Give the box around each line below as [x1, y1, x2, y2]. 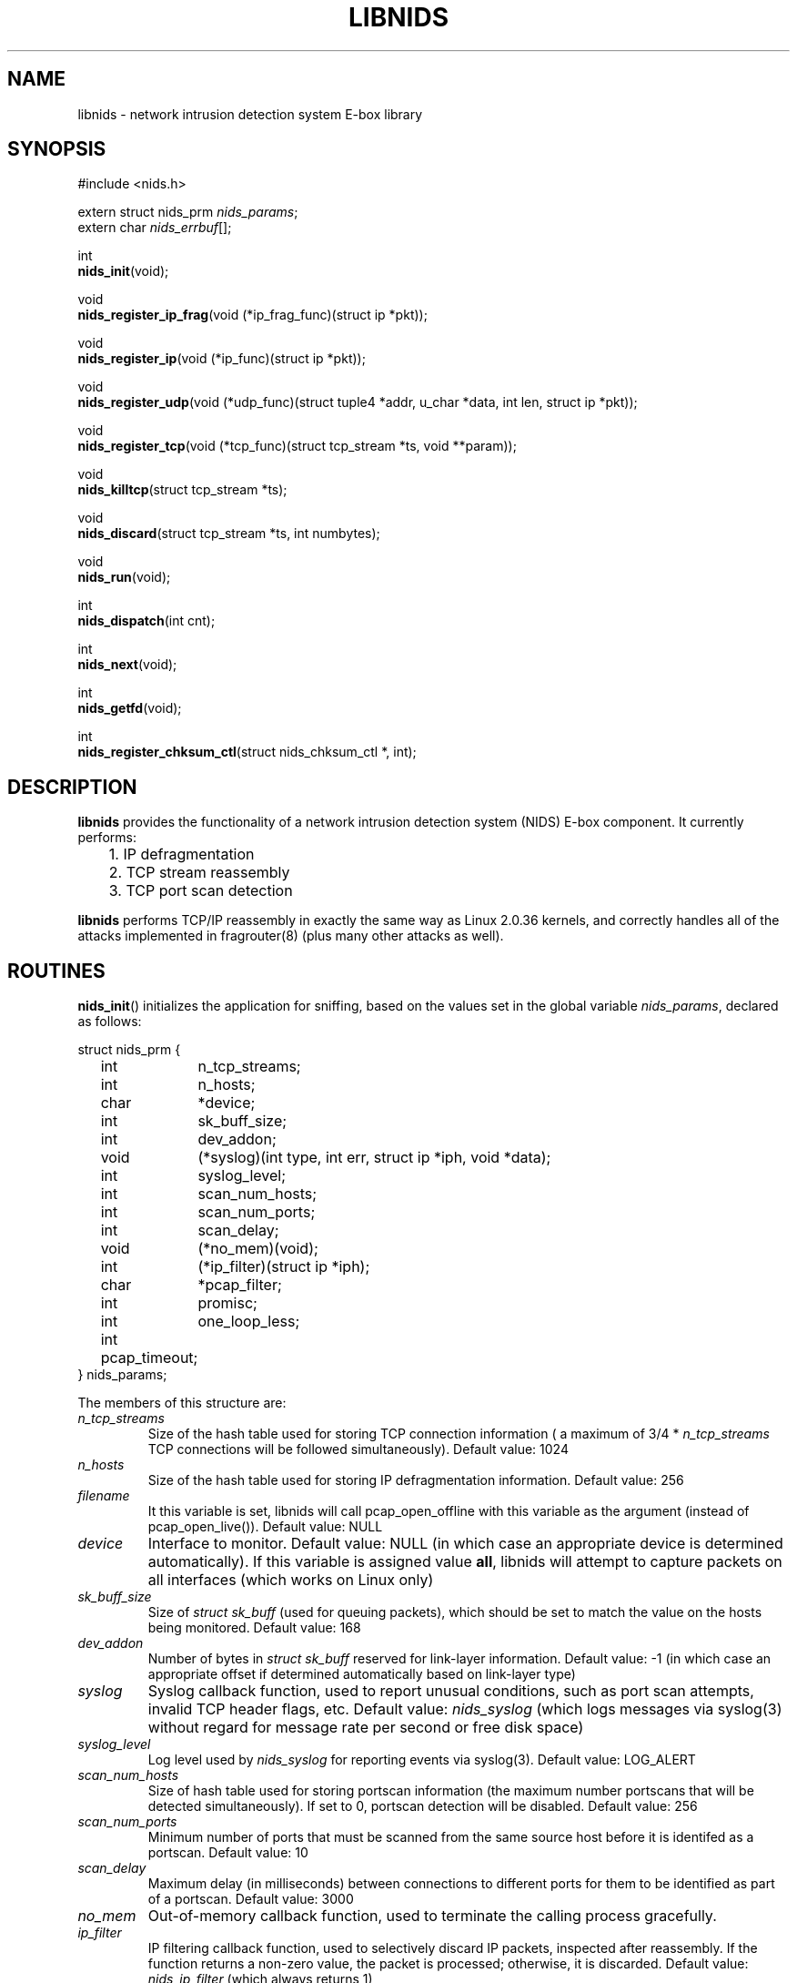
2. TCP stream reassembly [108, 863, 290, 882]
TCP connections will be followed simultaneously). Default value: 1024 [147, 1441, 569, 1458]
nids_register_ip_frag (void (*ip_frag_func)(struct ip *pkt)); [77, 307, 428, 323]
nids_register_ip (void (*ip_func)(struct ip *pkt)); [77, 351, 366, 367]
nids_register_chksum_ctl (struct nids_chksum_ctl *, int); [77, 744, 417, 760]
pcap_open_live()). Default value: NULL [147, 1519, 383, 1535]
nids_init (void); [77, 263, 169, 280]
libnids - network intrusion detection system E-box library [77, 106, 423, 122]
